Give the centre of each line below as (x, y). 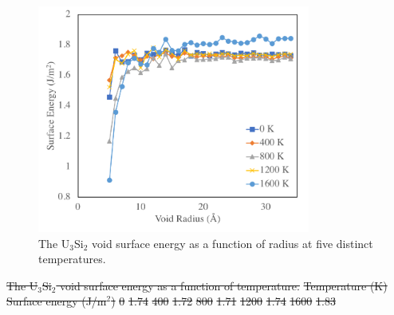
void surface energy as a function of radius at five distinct (232, 243)
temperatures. (72, 259)
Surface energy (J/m (57, 301)
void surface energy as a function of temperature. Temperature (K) (224, 285)
